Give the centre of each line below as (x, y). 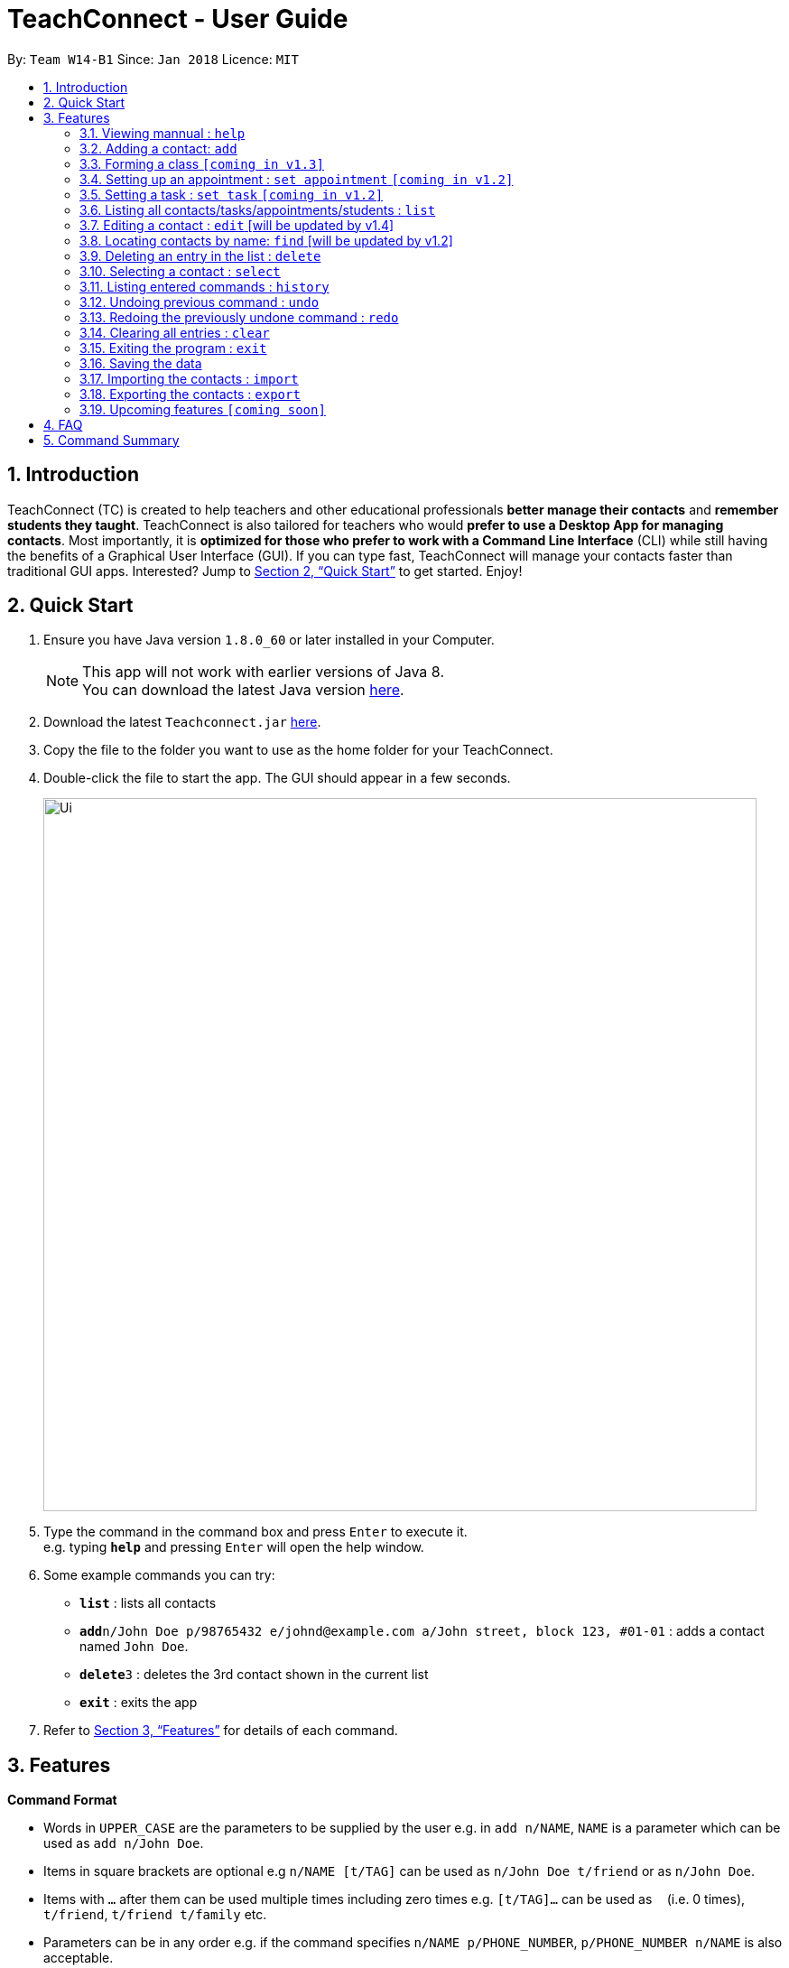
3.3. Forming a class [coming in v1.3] (202, 163)
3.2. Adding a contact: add (158, 148)
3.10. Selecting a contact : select (180, 271)
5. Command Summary (111, 440)
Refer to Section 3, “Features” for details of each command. (221, 1731)
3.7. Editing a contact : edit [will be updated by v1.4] (237, 225)
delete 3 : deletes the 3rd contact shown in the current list (254, 1675)
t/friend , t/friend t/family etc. (155, 1915)
